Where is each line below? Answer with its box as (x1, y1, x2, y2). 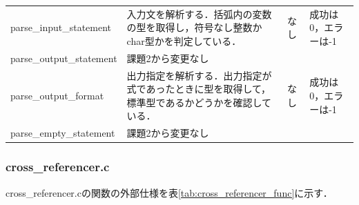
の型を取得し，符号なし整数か (126, 20, 262, 35)
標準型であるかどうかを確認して (126, 95, 272, 109)
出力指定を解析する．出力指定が (126, 68, 272, 82)
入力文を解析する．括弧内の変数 (126, 6, 272, 21)
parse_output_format (10, 88, 104, 103)
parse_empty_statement (10, 126, 115, 140)
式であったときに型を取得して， (126, 81, 271, 96)
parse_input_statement (10, 20, 112, 35)
